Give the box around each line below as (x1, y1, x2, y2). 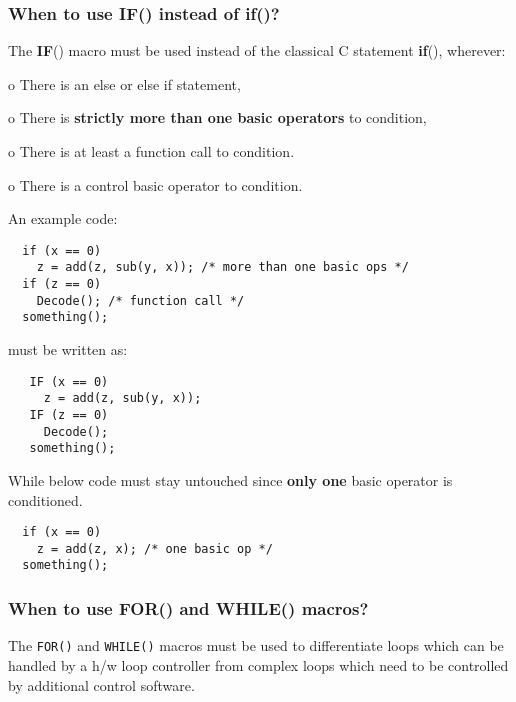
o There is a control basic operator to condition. (8, 174, 303, 195)
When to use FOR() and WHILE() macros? (8, 596, 369, 621)
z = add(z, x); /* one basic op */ (36, 541, 273, 556)
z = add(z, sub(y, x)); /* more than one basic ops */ (36, 260, 409, 275)
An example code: (8, 208, 118, 229)
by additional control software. (8, 674, 195, 695)
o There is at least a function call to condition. (8, 141, 295, 161)
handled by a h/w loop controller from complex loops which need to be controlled (8, 654, 509, 675)
